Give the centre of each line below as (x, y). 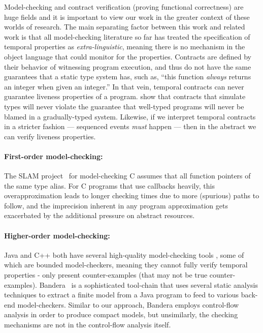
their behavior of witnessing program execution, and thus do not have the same (128, 66)
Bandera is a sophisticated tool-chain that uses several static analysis (149, 284)
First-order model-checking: (54, 156)
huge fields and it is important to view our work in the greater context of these (127, 17)
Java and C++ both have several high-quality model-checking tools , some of (124, 254)
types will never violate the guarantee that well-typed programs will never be (124, 106)
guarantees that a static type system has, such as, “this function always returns (128, 77)
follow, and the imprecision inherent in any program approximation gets (116, 205)
